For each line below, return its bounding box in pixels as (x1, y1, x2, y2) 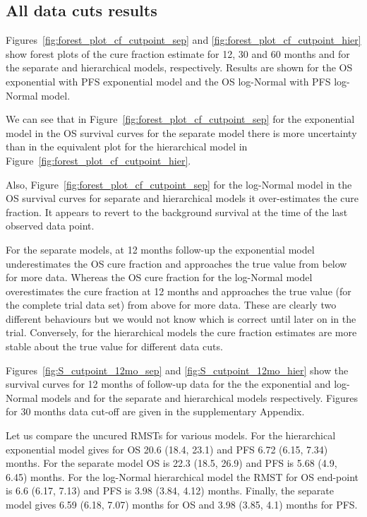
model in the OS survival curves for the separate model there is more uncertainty (6, 125, 357, 140)
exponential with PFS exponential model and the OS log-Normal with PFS (6, 73, 331, 88)
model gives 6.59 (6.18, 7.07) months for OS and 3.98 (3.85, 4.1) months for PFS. (6, 497, 358, 512)
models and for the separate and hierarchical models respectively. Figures (41, 390, 359, 405)
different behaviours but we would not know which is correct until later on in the (6, 311, 356, 326)
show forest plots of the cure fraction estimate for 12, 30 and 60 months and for (6, 46, 350, 61)
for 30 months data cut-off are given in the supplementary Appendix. (6, 404, 305, 419)
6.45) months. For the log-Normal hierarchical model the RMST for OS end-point (6, 469, 359, 484)
